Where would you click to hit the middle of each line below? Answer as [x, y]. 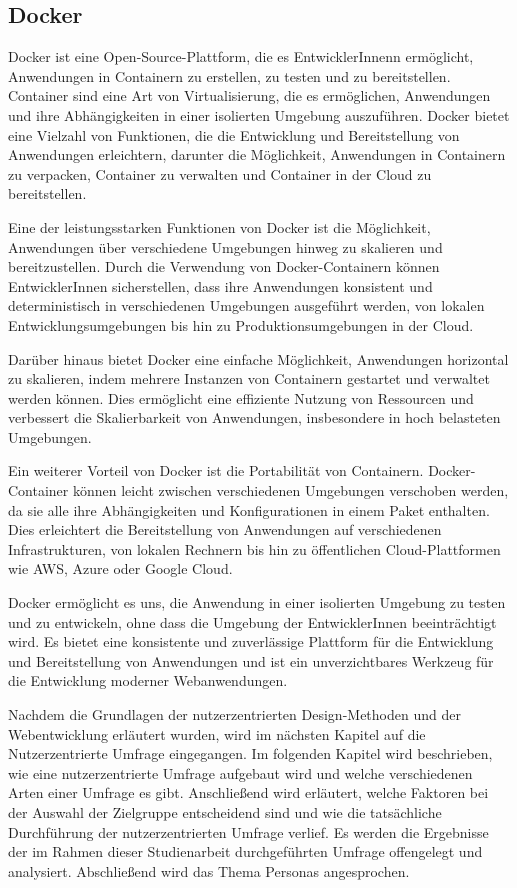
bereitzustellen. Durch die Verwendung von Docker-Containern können [224, 266]
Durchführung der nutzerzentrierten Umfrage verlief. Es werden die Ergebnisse [248, 831]
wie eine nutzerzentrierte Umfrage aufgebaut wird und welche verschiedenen [240, 772]
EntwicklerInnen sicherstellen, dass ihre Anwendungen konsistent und [220, 285]
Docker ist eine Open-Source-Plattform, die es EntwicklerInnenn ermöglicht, [241, 56]
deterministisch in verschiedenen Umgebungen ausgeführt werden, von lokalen [246, 305]
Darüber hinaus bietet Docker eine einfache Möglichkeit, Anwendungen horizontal [258, 358]
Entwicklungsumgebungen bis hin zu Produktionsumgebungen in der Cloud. [241, 324]
